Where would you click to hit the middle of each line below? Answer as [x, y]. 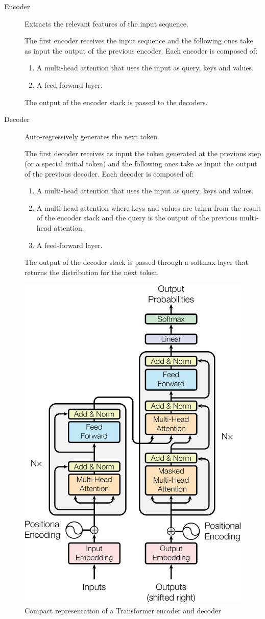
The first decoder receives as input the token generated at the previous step [143, 153]
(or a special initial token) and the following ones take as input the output [141, 163]
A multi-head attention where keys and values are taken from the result [149, 207]
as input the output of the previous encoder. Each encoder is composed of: [141, 50]
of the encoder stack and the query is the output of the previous [137, 218]
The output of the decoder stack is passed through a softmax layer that [136, 262]
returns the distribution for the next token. [92, 272]
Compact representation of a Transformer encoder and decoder [123, 610]
